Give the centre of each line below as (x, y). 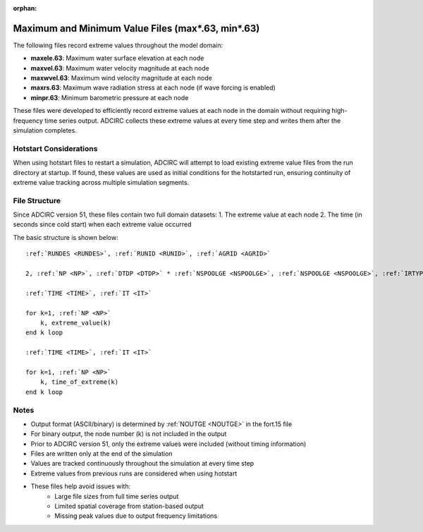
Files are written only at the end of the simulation (102, 454)
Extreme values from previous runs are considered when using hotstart (134, 473)
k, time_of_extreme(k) (79, 382)
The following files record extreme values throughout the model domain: (118, 45)
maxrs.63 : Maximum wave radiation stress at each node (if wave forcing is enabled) (153, 87)
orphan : (25, 8)
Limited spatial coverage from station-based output (129, 506)
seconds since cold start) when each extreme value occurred (102, 224)
